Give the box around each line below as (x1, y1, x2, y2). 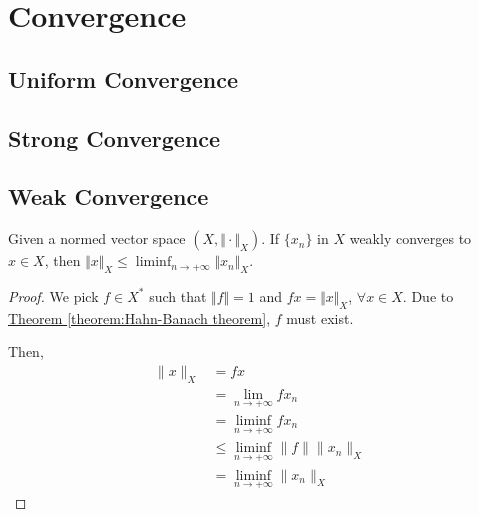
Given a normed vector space (8, 228, 186, 249)
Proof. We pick (8, 285, 99, 306)
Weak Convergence (8, 181, 209, 212)
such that (149, 285, 207, 306)
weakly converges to (349, 228, 472, 249)
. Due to (402, 285, 454, 306)
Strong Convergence (8, 122, 221, 153)
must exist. (286, 307, 354, 328)
